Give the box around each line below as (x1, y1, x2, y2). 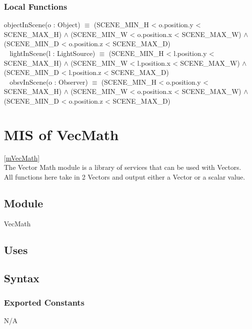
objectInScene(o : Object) (4, 19, 80, 30)
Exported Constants (4, 296, 85, 308)
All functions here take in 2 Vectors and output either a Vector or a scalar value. (4, 171, 245, 182)
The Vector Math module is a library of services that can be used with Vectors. (4, 162, 241, 172)
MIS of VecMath (4, 124, 119, 144)
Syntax (4, 271, 39, 286)
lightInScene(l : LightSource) (9, 48, 96, 58)
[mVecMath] (4, 152, 40, 163)
